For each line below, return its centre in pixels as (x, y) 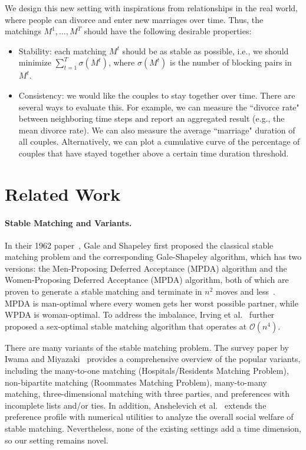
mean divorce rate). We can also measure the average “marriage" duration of (157, 130)
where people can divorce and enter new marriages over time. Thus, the (134, 19)
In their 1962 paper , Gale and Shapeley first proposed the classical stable (139, 245)
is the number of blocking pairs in (231, 62)
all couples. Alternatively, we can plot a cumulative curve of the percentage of (159, 141)
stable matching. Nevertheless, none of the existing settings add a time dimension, (153, 428)
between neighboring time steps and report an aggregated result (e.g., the (152, 118)
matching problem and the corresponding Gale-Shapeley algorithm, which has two (153, 257)
